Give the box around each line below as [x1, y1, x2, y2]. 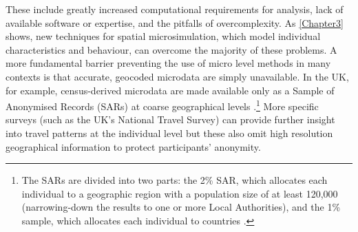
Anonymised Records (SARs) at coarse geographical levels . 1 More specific [6, 97, 319, 113]
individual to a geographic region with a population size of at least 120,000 [21, 186, 338, 200]
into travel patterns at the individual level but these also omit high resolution [6, 126, 333, 140]
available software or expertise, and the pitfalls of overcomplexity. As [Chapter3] [6, 15, 344, 30]
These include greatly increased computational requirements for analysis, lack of [6, 2, 344, 16]
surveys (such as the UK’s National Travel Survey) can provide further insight [6, 112, 335, 127]
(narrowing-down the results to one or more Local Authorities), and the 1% [21, 200, 341, 214]
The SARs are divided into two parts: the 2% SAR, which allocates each [21, 173, 328, 187]
